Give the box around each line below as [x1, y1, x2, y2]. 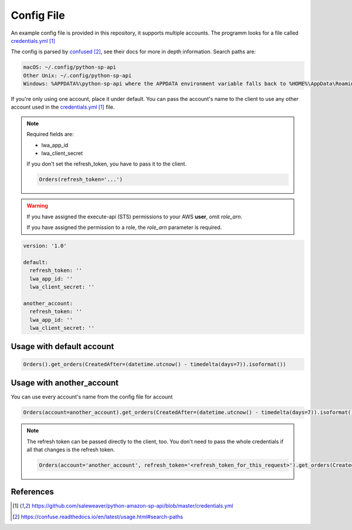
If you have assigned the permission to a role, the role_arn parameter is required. [26, 224, 222, 231]
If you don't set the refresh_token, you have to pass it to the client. [26, 160, 187, 167]
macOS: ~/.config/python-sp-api [23, 64, 117, 70]
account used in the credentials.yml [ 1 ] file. [11, 103, 115, 111]
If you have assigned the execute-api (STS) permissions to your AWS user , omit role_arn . [26, 213, 243, 220]
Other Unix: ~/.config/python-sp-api [23, 72, 132, 79]
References [11, 487, 54, 497]
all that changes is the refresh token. [26, 446, 115, 453]
